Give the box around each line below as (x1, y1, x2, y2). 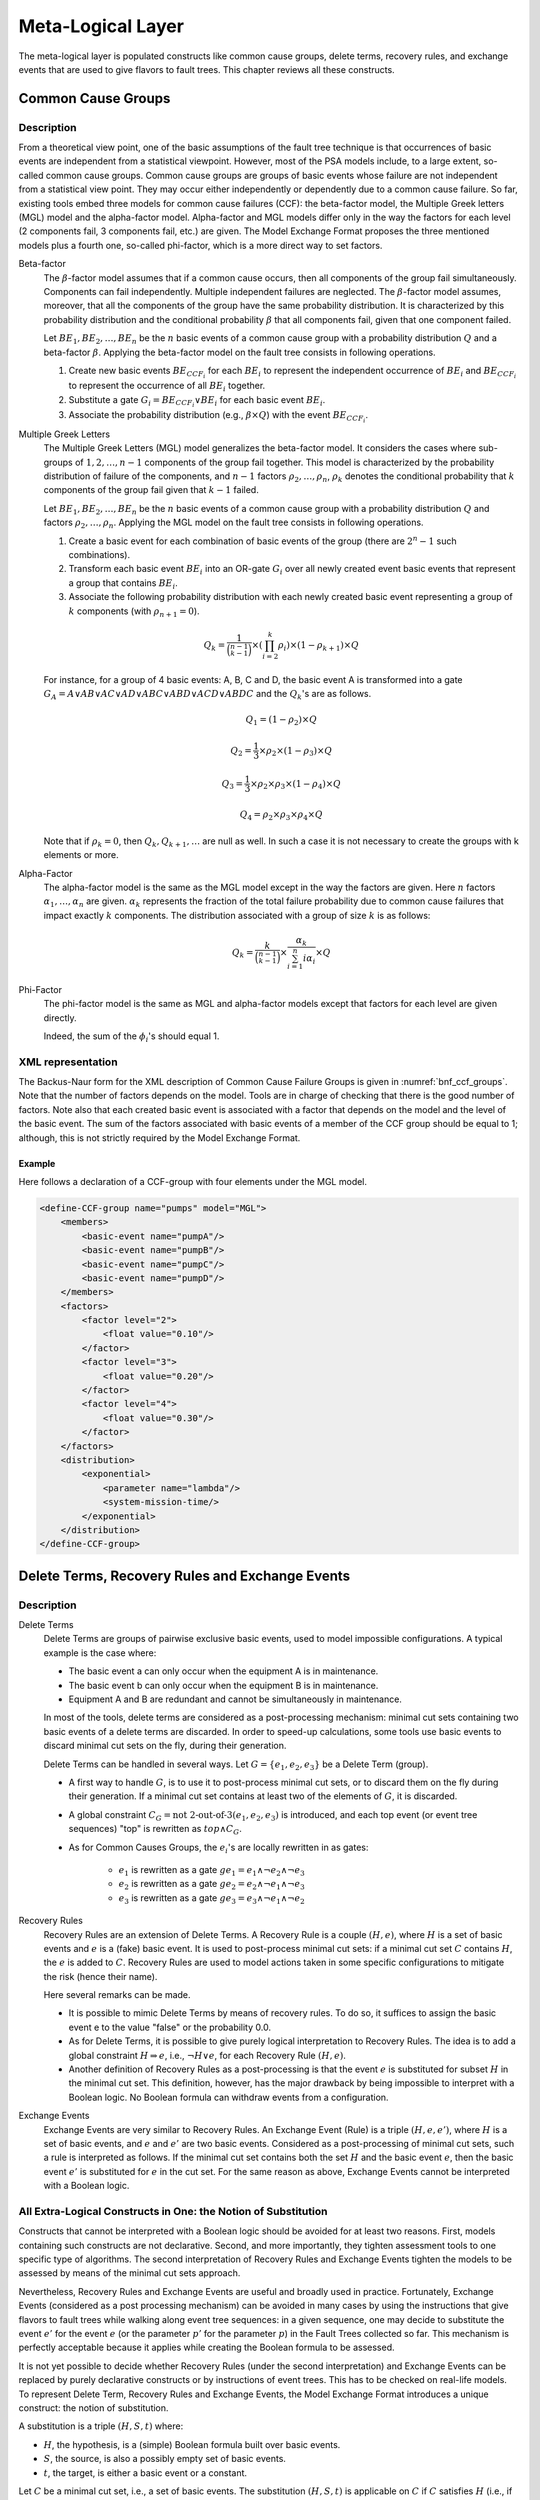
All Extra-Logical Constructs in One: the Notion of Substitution (18, 2204, 328, 2218)
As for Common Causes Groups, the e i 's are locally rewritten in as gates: (68, 1841, 369, 1855)
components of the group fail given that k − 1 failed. (43, 484, 259, 496)
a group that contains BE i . (68, 576, 179, 591)
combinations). (68, 549, 130, 561)
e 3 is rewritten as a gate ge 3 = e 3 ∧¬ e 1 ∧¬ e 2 (118, 1891, 305, 1906)
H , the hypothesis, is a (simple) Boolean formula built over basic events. (43, 2438, 341, 2450)
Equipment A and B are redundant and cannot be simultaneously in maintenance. (68, 1693, 402, 1705)
